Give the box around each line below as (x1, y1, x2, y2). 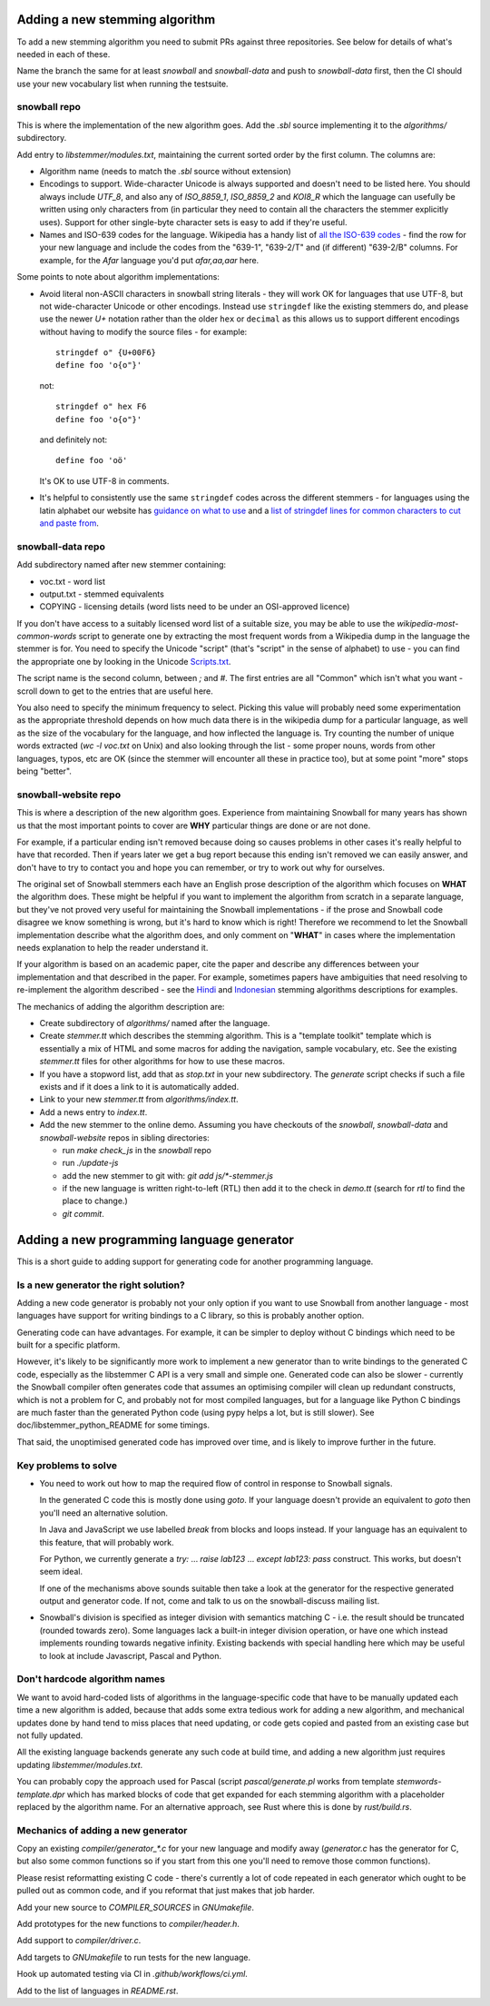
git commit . (62, 1208, 104, 1219)
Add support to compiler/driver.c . (16, 1935, 142, 1946)
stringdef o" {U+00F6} (55, 348, 157, 358)
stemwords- (396, 1776, 442, 1787)
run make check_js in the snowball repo (62, 1144, 212, 1155)
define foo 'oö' (55, 455, 128, 466)
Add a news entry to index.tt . (39, 1106, 148, 1117)
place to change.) (62, 1195, 128, 1207)
